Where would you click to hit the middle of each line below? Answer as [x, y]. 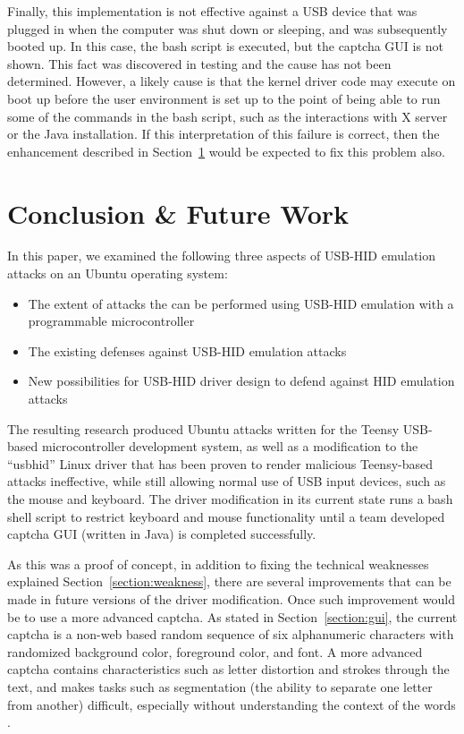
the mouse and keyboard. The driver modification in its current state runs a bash [230, 499]
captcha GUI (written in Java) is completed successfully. [162, 534]
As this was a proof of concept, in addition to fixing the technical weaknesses [218, 563]
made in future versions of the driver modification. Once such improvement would [231, 598]
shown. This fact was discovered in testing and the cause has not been [199, 63]
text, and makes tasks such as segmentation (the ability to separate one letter [220, 686]
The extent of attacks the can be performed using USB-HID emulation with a [241, 303]
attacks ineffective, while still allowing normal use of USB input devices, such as [227, 481]
